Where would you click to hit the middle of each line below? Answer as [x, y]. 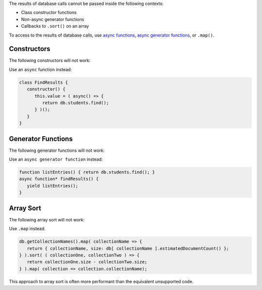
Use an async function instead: [41, 69]
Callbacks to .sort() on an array [55, 26]
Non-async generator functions [53, 19]
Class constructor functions [49, 13]
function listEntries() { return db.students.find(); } [87, 172]
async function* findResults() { [59, 179]
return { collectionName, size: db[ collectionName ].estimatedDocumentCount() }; [128, 248]
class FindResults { [43, 82]
